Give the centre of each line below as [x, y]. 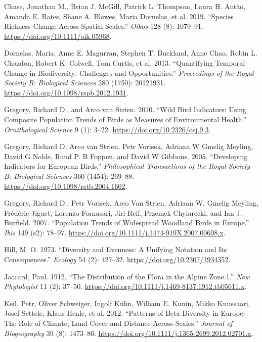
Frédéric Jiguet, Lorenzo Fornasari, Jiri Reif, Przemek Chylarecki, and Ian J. [123, 212]
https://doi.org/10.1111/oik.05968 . [58, 36]
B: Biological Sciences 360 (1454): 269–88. [69, 176]
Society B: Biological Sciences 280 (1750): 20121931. [85, 83]
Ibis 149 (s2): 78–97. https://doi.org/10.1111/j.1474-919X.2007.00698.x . [115, 232]
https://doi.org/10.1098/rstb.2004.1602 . [66, 186]
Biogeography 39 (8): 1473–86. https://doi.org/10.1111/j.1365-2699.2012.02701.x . [129, 333]
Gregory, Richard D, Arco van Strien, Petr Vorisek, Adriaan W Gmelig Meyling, [129, 146]
